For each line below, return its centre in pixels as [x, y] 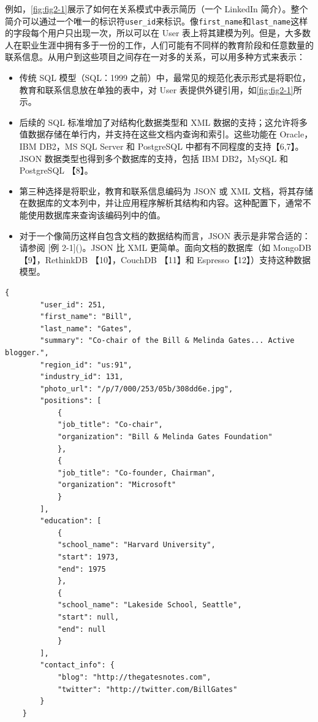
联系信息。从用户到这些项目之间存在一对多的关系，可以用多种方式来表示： [155, 57]
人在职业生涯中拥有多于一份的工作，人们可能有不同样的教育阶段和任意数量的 [159, 44]
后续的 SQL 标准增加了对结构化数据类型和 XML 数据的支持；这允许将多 [163, 122]
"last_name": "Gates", [86, 328]
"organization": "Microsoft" [117, 485]
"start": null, [88, 617]
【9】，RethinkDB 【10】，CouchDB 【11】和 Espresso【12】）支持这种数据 [165, 259]
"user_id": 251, [73, 305]
